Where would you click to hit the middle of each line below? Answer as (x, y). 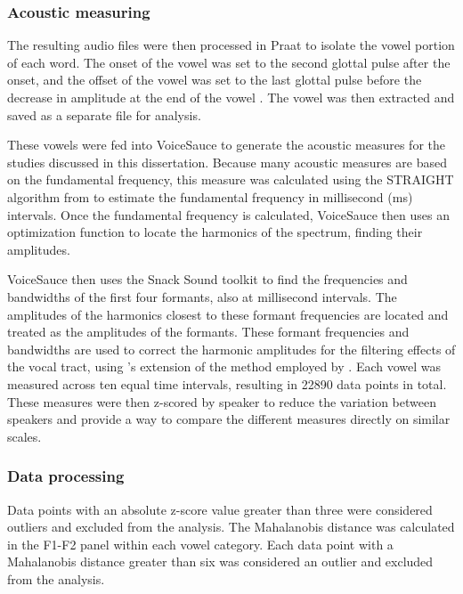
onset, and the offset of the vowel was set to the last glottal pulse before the (215, 80)
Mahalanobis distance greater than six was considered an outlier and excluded (220, 561)
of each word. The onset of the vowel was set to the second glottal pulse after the (229, 62)
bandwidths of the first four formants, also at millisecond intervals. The (202, 296)
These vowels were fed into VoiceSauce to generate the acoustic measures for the (226, 145)
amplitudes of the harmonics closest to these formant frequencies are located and (228, 314)
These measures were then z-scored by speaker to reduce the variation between (222, 401)
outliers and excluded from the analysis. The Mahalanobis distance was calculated (231, 527)
